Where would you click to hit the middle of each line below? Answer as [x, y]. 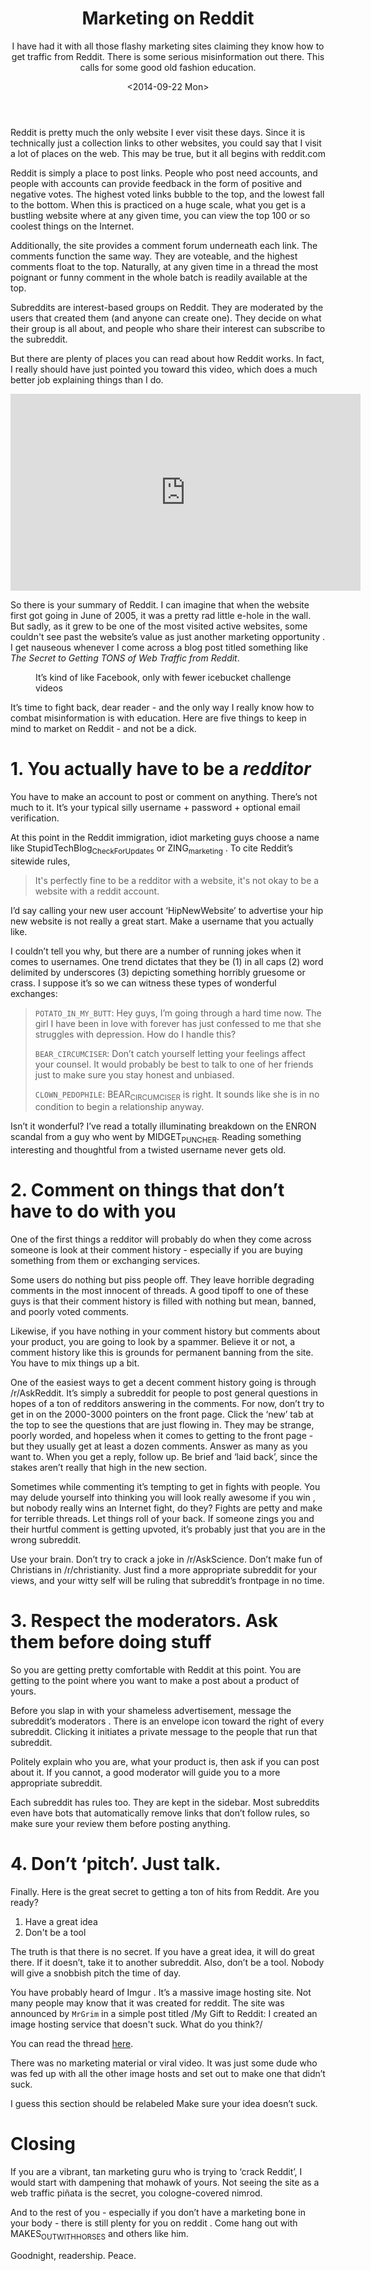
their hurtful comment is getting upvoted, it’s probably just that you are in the [168, 1529]
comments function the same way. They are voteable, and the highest [154, 256]
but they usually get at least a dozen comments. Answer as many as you [159, 1446]
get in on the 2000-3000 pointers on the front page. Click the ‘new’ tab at [162, 1414]
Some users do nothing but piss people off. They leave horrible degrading [162, 1280]
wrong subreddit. [46, 1540]
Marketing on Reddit [168, 18]
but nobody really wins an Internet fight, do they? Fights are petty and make [166, 1508]
